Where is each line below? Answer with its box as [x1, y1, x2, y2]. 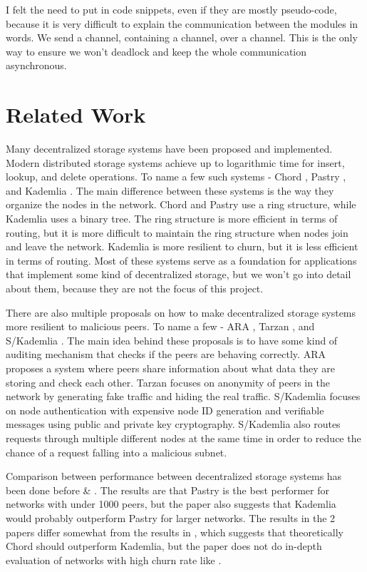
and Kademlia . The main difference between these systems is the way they [6, 183, 334, 198]
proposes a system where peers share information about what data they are [6, 361, 335, 375]
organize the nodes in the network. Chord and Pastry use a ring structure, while [6, 197, 356, 212]
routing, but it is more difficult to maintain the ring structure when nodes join [6, 225, 348, 240]
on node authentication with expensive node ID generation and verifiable [6, 402, 324, 417]
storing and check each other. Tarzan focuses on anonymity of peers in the [6, 374, 331, 389]
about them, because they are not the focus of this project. [6, 281, 264, 296]
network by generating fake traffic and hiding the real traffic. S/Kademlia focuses [6, 389, 361, 404]
